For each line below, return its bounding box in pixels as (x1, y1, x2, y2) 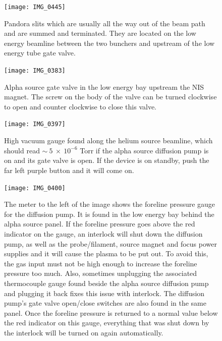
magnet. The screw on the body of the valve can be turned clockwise (4, 91, 217, 102)
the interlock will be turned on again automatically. (4, 327, 163, 337)
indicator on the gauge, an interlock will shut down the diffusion (4, 228, 203, 239)
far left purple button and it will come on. (4, 164, 134, 175)
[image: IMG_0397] (4, 121, 66, 128)
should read (4, 145, 40, 155)
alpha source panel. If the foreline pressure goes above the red (4, 218, 195, 229)
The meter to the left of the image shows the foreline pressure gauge (4, 199, 215, 209)
